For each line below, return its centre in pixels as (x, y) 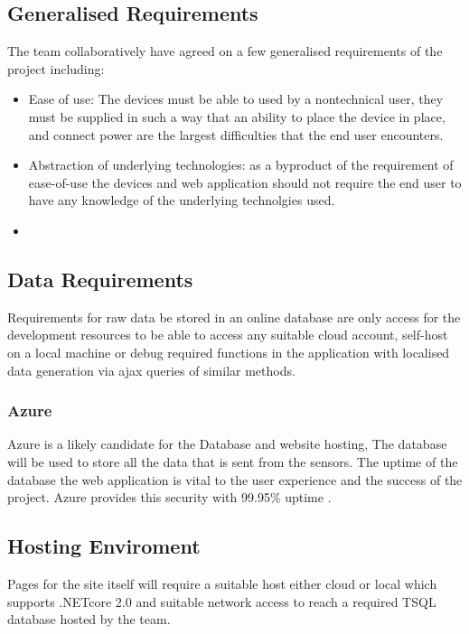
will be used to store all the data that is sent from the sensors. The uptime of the (233, 461)
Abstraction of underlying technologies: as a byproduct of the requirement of (241, 165)
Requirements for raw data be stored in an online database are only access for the (234, 317)
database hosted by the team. (89, 619)
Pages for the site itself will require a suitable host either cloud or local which (222, 583)
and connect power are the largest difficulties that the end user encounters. (236, 134)
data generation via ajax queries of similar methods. (151, 370)
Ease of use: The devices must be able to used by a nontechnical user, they (236, 99)
